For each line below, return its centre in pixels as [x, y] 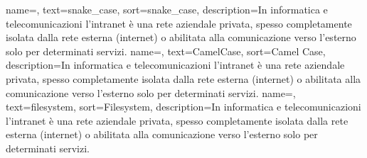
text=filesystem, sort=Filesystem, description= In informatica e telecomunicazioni [183, 107]
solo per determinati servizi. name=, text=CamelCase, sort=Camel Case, [166, 51]
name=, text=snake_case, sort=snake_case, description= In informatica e [167, 9]
